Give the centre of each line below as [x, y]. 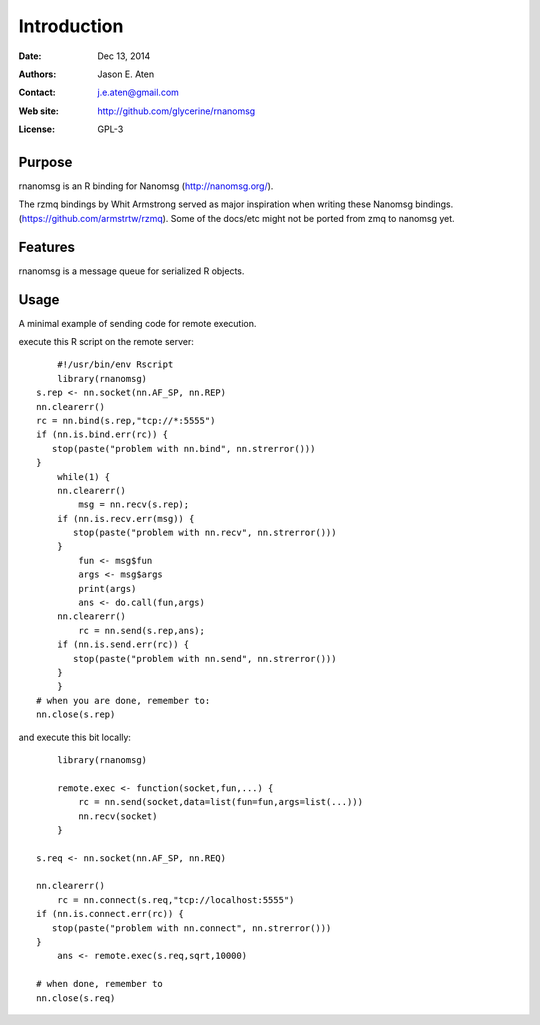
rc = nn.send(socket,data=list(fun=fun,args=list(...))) [221, 802]
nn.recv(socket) [118, 816]
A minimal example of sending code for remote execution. [137, 323]
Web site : [38, 111]
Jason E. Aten [126, 74]
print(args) [107, 588]
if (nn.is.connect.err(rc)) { [110, 914]
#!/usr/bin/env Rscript [115, 364]
